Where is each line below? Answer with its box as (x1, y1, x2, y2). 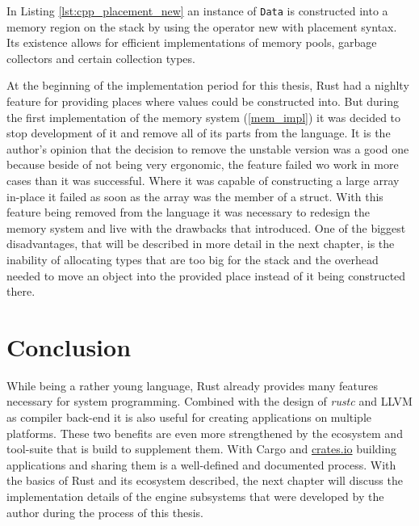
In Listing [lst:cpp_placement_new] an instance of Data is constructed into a (6, 2, 388, 19)
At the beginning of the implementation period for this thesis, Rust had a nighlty (6, 77, 409, 94)
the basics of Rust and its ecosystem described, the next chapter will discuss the (6, 472, 403, 489)
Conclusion (6, 330, 132, 363)
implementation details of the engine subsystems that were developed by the (6, 488, 384, 505)
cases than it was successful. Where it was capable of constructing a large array (6, 172, 400, 188)
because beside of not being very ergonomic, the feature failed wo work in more (6, 156, 399, 173)
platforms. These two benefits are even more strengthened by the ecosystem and (6, 424, 403, 441)
